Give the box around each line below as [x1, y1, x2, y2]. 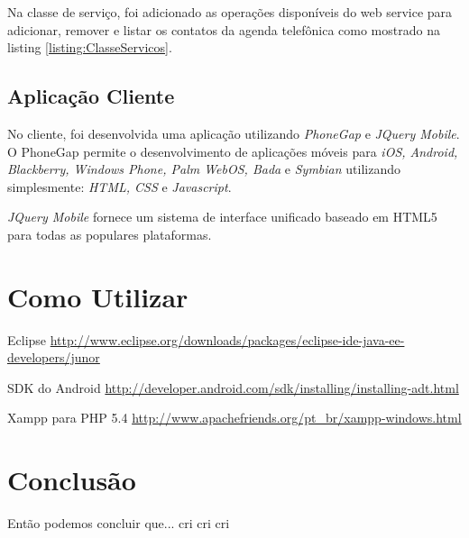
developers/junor [7, 348, 100, 367]
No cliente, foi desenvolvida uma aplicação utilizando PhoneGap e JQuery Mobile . [7, 123, 460, 142]
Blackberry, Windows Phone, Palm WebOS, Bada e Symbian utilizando [7, 160, 400, 178]
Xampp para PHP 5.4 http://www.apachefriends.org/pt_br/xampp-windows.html [7, 408, 462, 427]
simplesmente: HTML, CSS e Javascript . [7, 177, 232, 196]
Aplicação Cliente [7, 82, 175, 110]
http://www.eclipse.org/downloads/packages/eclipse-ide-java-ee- [50, 330, 405, 349]
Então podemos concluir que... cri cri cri [7, 514, 230, 533]
